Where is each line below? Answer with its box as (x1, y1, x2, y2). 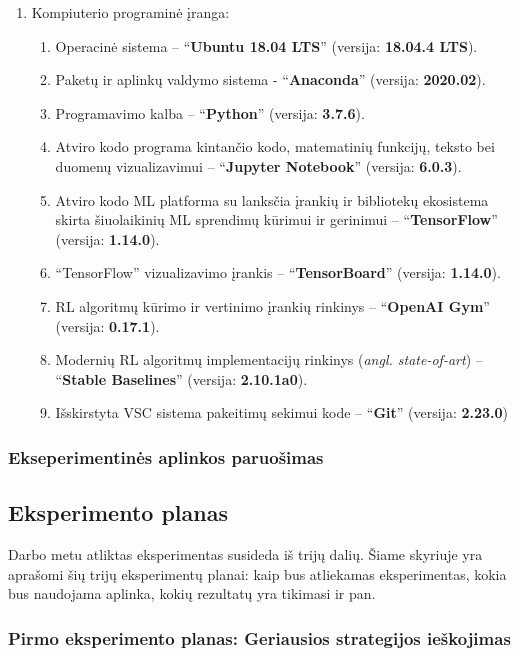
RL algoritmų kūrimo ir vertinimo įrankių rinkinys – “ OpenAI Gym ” (55, 295, 490, 316)
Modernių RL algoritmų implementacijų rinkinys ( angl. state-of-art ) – (55, 349, 483, 370)
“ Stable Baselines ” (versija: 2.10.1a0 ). (55, 368, 308, 389)
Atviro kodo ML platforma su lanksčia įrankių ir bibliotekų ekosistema (55, 189, 489, 210)
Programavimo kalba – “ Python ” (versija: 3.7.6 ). (55, 102, 365, 123)
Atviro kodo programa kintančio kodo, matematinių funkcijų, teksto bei (55, 136, 495, 157)
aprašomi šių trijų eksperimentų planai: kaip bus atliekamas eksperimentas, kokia (8, 563, 507, 584)
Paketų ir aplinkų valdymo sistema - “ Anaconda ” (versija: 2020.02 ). (55, 69, 486, 90)
